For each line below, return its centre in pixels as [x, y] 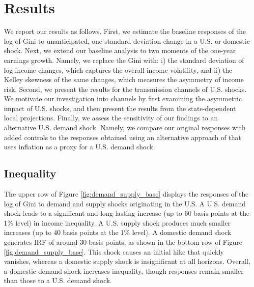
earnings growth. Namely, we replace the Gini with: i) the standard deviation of [124, 60]
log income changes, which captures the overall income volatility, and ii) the [118, 70]
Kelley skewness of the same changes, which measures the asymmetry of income [124, 79]
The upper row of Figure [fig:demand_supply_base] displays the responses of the [126, 194]
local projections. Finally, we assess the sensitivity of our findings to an [111, 118]
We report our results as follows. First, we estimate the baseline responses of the [125, 31]
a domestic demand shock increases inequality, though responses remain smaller [124, 271]
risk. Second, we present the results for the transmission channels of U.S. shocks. [125, 89]
